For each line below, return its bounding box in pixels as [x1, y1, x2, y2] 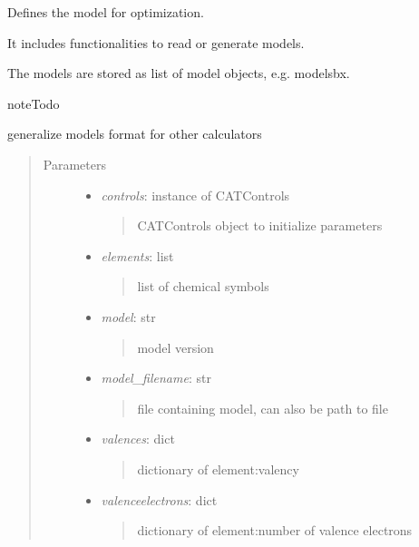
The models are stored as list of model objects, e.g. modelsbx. [7, 63, 350, 83]
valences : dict [101, 429, 175, 448]
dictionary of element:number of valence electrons [137, 521, 413, 540]
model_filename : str [101, 368, 211, 387]
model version [137, 337, 214, 357]
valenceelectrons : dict [101, 490, 218, 509]
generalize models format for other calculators [7, 124, 262, 143]
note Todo [7, 93, 60, 112]
